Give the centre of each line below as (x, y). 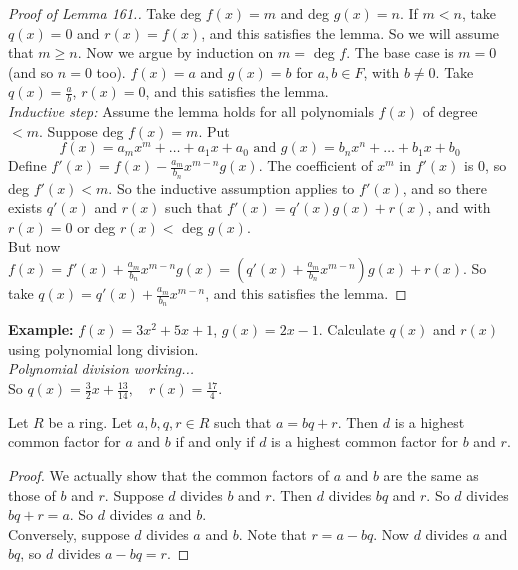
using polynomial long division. (103, 348)
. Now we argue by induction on (175, 52)
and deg (305, 13)
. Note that (272, 533)
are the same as (431, 475)
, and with (459, 207)
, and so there (444, 187)
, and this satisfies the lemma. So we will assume (350, 32)
